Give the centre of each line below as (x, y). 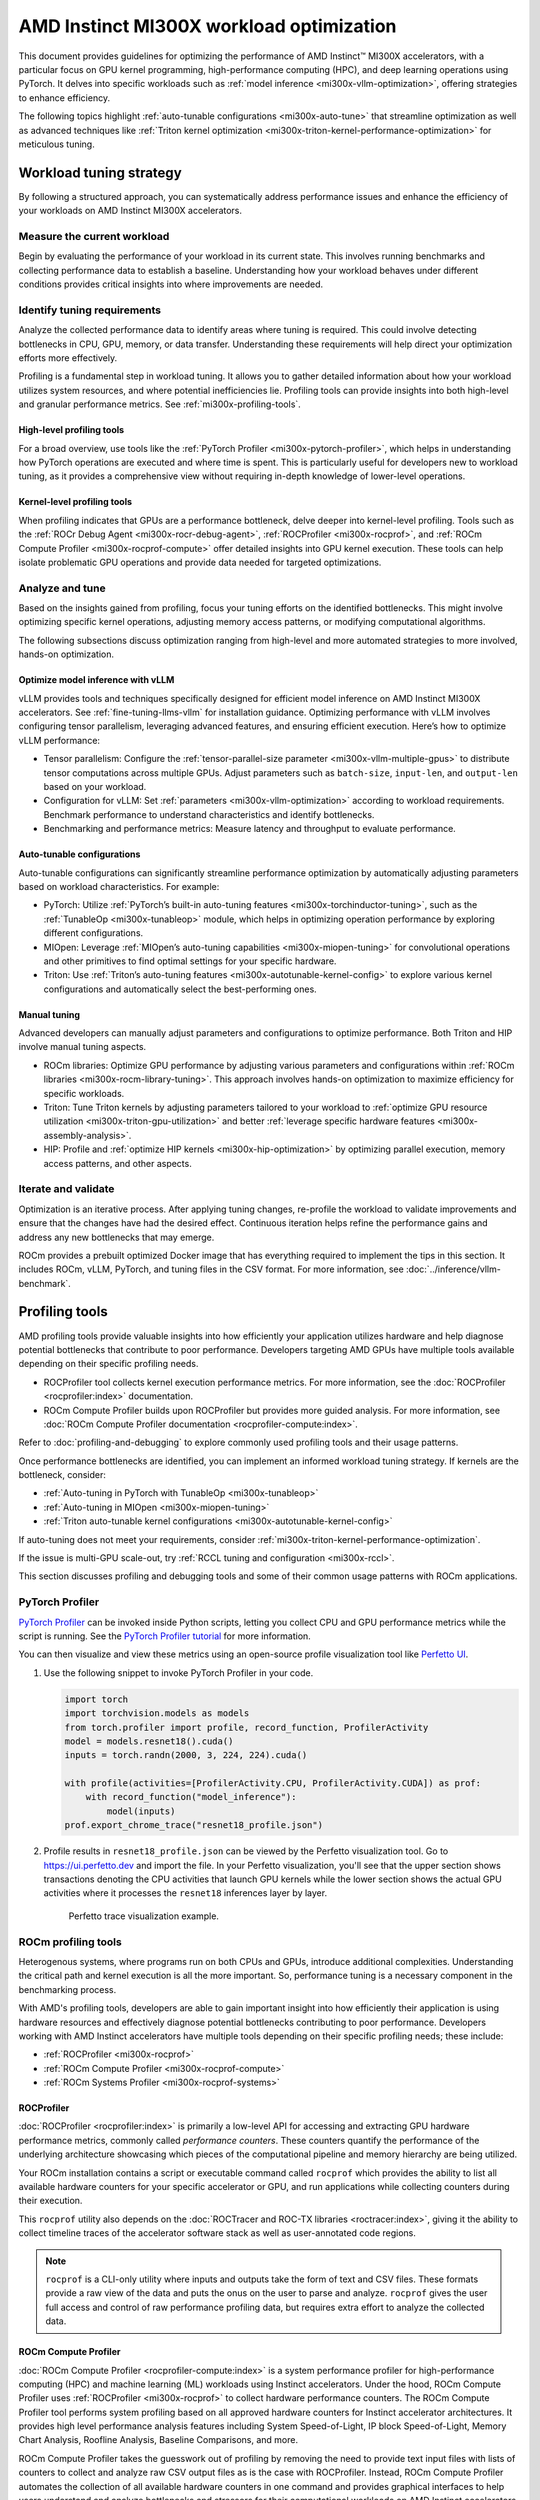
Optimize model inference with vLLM (96, 680)
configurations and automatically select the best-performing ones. (180, 989)
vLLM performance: (59, 740)
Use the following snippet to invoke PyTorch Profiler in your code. (178, 1672)
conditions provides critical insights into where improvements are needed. (171, 284)
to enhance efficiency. (64, 97)
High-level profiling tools (71, 430)
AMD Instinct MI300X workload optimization (207, 26)
